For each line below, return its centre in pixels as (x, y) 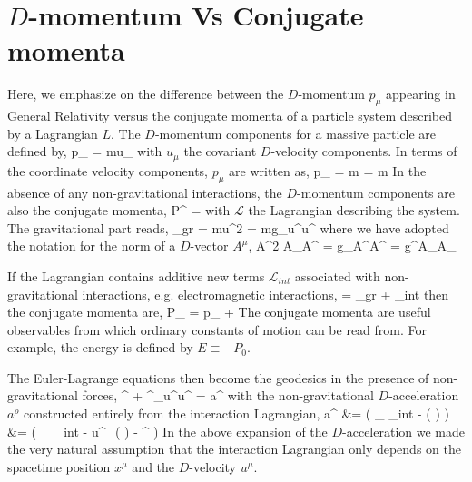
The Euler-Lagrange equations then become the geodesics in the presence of (218, 377)
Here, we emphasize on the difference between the (146, 94)
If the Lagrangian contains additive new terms (136, 275)
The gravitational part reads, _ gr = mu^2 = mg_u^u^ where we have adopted (228, 227)
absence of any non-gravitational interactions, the (145, 192)
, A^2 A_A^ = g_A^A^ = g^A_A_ (352, 246)
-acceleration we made (404, 431)
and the (153, 466)
